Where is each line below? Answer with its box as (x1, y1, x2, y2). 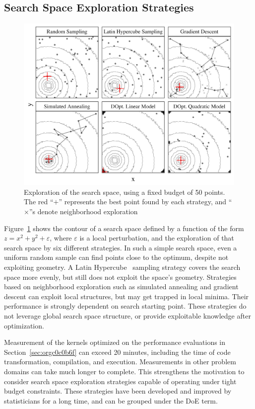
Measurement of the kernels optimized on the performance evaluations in (4, 337, 226, 347)
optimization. (4, 320, 44, 330)
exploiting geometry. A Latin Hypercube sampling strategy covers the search (4, 261, 241, 272)
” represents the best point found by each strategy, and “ (59, 196, 232, 207)
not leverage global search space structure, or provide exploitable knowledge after (4, 310, 251, 321)
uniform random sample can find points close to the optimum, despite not (4, 252, 229, 262)
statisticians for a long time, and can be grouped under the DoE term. (4, 395, 218, 406)
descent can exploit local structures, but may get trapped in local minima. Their (4, 291, 249, 301)
